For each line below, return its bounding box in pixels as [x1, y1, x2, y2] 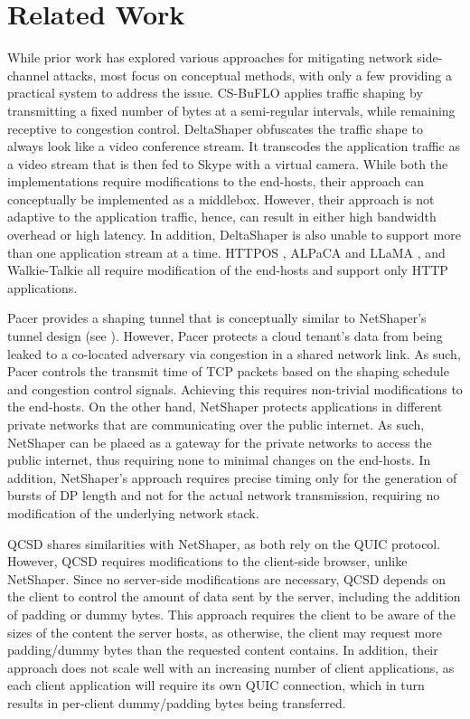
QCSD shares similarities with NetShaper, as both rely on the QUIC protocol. [7, 534, 441, 553]
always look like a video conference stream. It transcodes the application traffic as [7, 137, 460, 156]
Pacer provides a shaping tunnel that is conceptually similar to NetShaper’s [7, 308, 427, 327]
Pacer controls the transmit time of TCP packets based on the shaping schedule [7, 362, 449, 381]
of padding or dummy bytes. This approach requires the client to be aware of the [7, 604, 456, 623]
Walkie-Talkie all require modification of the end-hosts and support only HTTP [7, 260, 448, 279]
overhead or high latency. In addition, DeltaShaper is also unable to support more [7, 225, 461, 244]
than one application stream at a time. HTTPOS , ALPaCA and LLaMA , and [7, 242, 446, 261]
